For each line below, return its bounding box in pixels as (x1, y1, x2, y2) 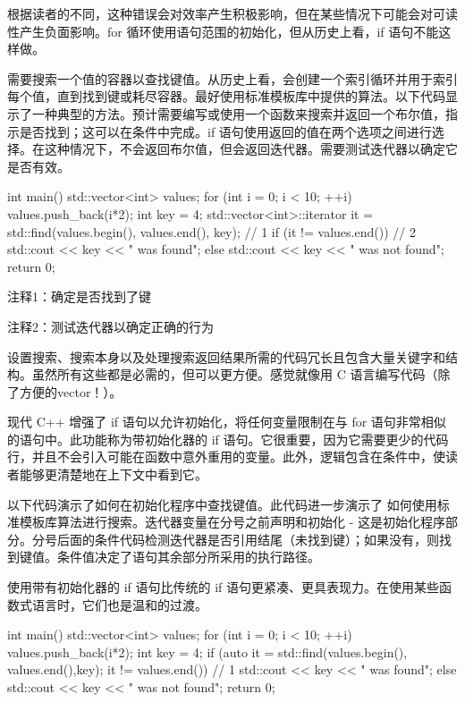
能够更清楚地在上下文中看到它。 (19, 465, 207, 484)
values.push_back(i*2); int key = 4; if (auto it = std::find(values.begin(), (7, 642, 408, 661)
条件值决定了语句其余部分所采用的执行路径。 (56, 547, 320, 566)
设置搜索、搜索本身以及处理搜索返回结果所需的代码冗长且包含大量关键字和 (7, 347, 445, 366)
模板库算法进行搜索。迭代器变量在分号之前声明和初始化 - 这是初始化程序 (19, 512, 445, 531)
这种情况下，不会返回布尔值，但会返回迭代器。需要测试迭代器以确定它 (44, 140, 458, 158)
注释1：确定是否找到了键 (7, 287, 151, 306)
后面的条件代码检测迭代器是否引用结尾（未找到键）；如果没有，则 (56, 529, 439, 548)
